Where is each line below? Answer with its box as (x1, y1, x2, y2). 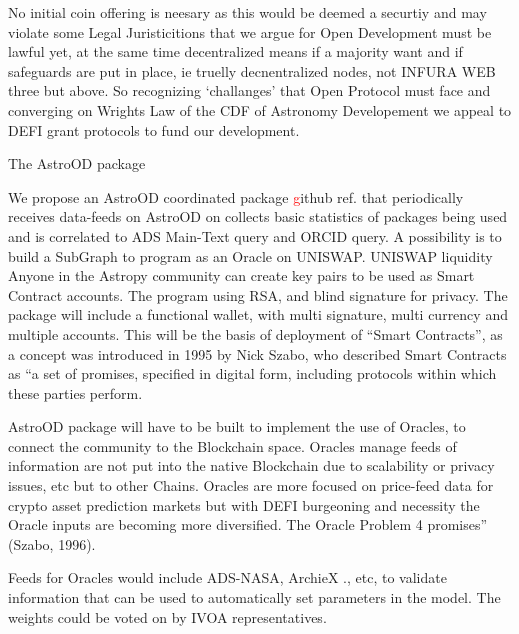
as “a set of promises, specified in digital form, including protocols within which (8, 363, 497, 384)
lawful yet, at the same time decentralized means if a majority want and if (8, 41, 463, 62)
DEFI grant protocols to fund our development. (8, 119, 300, 140)
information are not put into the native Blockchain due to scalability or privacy (8, 455, 495, 476)
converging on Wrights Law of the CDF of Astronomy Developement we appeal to (8, 99, 512, 120)
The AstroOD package (8, 153, 146, 174)
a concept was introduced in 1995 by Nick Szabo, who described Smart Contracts (8, 343, 507, 364)
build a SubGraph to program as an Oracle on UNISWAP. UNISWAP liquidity (8, 245, 493, 266)
